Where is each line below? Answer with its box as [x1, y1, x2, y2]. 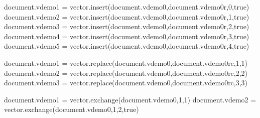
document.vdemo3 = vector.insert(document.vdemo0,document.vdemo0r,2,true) [4, 21, 249, 32]
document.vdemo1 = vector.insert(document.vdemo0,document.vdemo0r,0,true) [4, 2, 249, 12]
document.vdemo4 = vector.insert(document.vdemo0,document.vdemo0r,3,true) [4, 31, 249, 41]
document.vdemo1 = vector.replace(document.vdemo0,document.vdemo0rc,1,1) [4, 57, 248, 68]
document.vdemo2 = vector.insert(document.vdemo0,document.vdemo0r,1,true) [4, 11, 249, 22]
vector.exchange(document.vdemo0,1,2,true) [4, 104, 139, 114]
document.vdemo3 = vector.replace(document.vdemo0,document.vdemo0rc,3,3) [4, 77, 248, 88]
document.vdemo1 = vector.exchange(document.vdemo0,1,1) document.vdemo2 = [4, 94, 256, 104]
